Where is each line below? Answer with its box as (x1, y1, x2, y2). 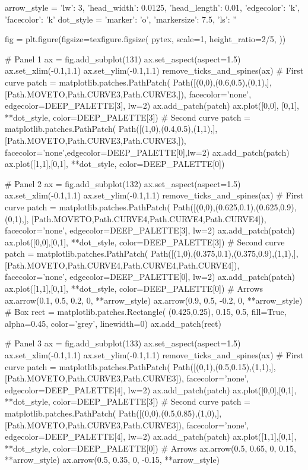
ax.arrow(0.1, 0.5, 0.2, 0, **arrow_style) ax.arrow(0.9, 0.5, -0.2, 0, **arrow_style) (5, 294, 303, 306)
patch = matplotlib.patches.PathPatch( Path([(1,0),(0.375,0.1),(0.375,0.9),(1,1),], (5, 247, 299, 260)
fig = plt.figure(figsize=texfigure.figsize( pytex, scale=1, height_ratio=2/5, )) (5, 33, 286, 45)
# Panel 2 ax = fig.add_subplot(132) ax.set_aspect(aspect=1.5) (5, 177, 241, 190)
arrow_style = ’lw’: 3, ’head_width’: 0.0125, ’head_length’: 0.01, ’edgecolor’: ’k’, (5, 1, 300, 13)
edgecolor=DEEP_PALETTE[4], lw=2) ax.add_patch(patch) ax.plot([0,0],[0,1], (5, 383, 297, 396)
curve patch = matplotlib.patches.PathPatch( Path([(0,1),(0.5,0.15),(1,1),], (5, 360, 276, 373)
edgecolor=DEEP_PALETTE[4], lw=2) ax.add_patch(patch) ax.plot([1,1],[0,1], (5, 430, 297, 443)
